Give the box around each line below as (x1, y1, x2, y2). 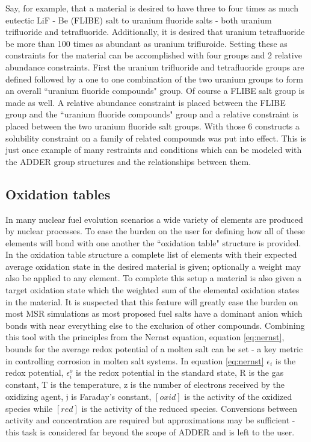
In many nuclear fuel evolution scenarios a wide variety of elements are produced (5, 213, 303, 225)
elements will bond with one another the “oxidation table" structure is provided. (5, 236, 301, 249)
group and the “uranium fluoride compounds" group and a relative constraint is (5, 108, 298, 120)
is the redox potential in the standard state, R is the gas (76, 366, 284, 379)
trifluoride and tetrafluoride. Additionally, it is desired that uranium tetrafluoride (5, 25, 305, 38)
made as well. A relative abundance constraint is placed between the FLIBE (5, 96, 286, 108)
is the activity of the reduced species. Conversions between (81, 402, 298, 414)
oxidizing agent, (5, 390, 64, 402)
